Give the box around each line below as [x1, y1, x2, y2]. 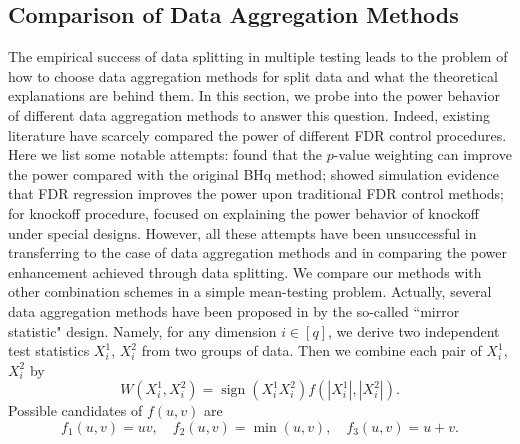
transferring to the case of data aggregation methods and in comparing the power [8, 242, 508, 263]
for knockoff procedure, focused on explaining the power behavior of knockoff [8, 202, 479, 223]
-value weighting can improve [333, 144, 512, 165]
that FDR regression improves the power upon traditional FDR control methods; [8, 183, 505, 204]
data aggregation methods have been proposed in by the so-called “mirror [8, 300, 460, 321]
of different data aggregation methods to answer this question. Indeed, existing [8, 104, 490, 125]
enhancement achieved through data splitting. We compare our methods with [8, 261, 482, 282]
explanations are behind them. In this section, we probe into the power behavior [8, 85, 500, 106]
